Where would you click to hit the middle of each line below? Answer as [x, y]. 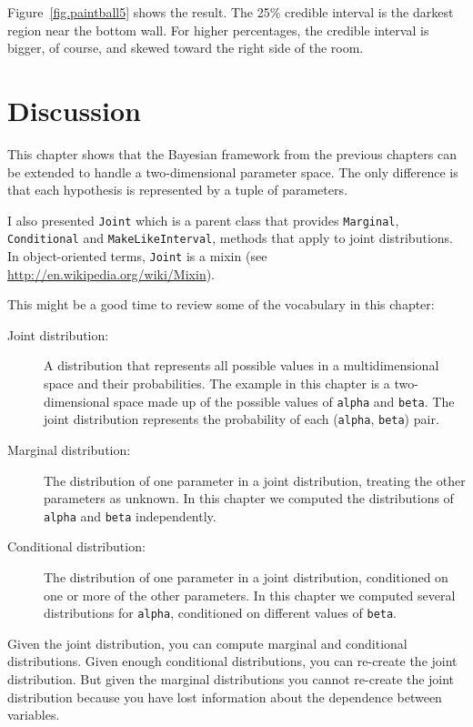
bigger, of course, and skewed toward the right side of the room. [186, 48]
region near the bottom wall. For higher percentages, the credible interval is [218, 30]
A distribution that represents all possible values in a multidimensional [242, 365]
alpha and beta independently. [130, 515]
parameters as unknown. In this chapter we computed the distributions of [249, 498]
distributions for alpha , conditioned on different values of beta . [221, 613]
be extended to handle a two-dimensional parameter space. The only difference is [233, 172]
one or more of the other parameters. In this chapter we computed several [250, 595]
